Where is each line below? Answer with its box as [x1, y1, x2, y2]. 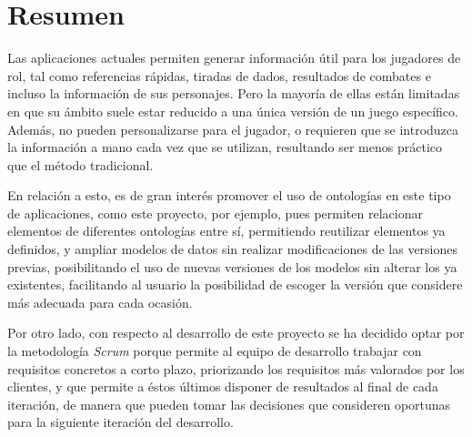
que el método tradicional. [7, 155, 154, 174]
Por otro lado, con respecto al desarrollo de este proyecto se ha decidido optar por [7, 323, 465, 342]
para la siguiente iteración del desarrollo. [7, 412, 234, 432]
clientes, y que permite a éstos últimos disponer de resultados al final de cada [7, 377, 438, 396]
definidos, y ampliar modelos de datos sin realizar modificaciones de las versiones [7, 239, 458, 259]
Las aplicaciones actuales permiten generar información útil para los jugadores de [7, 48, 461, 67]
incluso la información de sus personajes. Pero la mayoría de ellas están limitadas [7, 84, 460, 103]
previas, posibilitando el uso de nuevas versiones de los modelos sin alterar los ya [7, 257, 457, 276]
